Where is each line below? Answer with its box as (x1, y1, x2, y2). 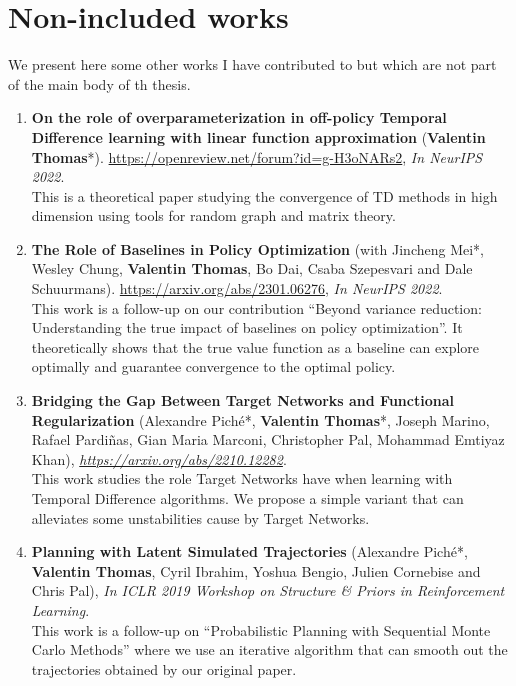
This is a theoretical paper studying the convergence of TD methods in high (31, 185, 498, 206)
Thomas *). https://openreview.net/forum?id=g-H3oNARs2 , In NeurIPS (31, 146, 483, 167)
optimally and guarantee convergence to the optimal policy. (31, 356, 396, 377)
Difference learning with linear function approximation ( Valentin (31, 126, 486, 147)
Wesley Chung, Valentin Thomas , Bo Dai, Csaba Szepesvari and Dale (31, 258, 473, 279)
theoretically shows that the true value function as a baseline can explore (31, 336, 480, 357)
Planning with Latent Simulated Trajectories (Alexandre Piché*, (31, 541, 468, 562)
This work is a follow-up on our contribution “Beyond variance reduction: (31, 297, 482, 318)
